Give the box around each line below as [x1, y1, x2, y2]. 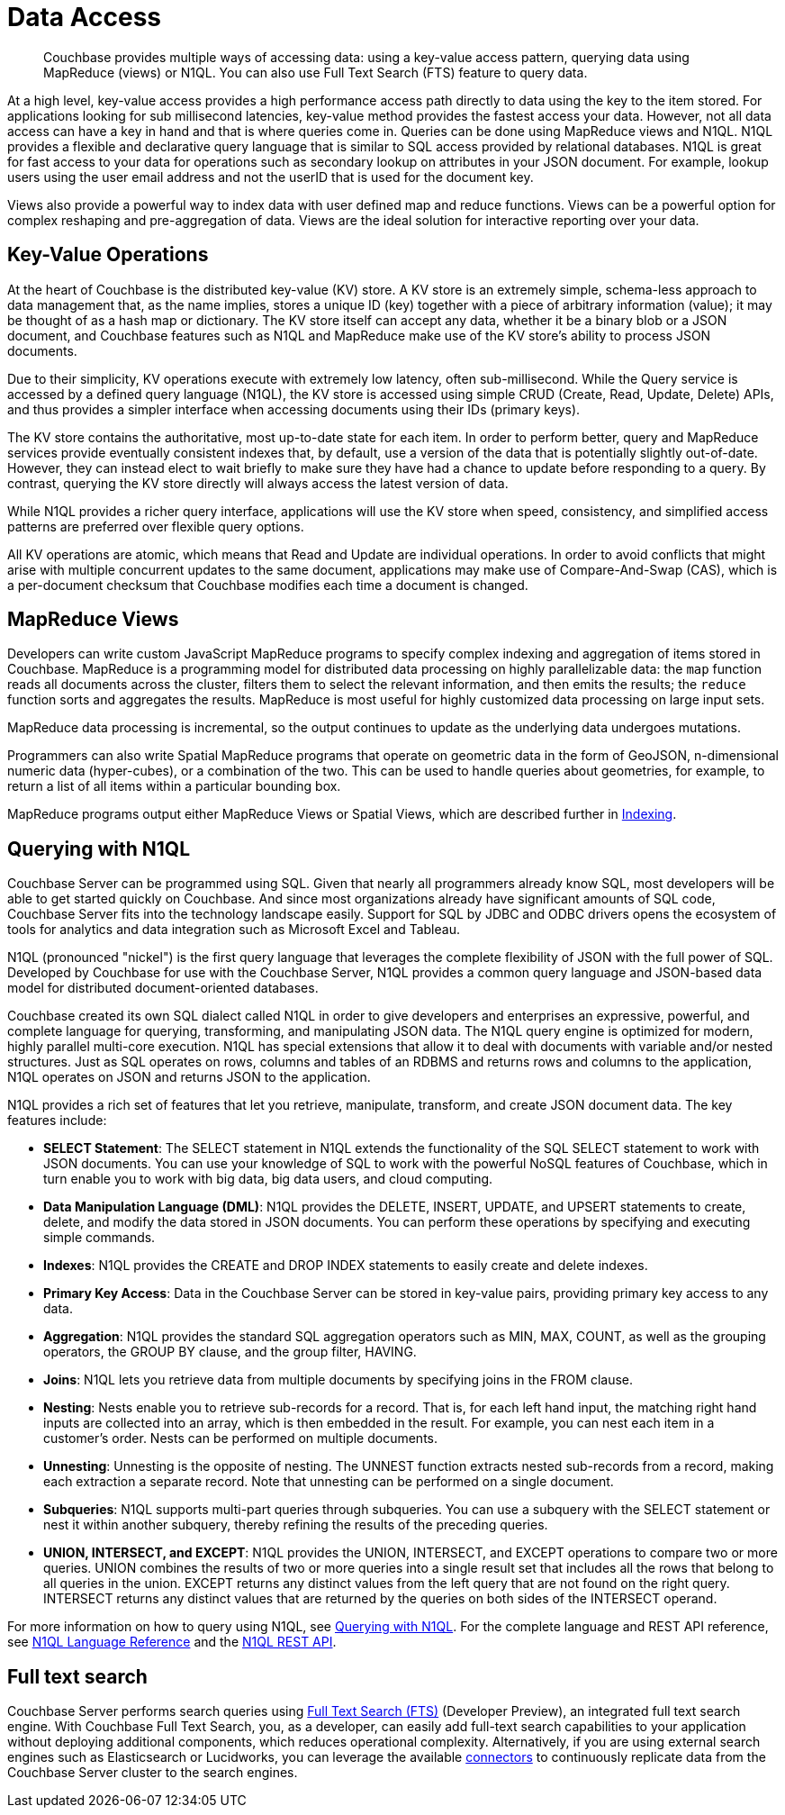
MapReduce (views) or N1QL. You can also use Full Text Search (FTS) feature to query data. [43, 64, 588, 80]
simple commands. [43, 1230, 156, 1246]
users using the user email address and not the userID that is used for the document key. [7, 168, 534, 185]
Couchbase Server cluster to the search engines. [7, 1765, 298, 1781]
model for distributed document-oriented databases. [7, 980, 319, 996]
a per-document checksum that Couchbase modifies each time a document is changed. [7, 576, 528, 593]
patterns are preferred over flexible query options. [7, 518, 304, 534]
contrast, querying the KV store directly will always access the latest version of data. [7, 475, 509, 491]
